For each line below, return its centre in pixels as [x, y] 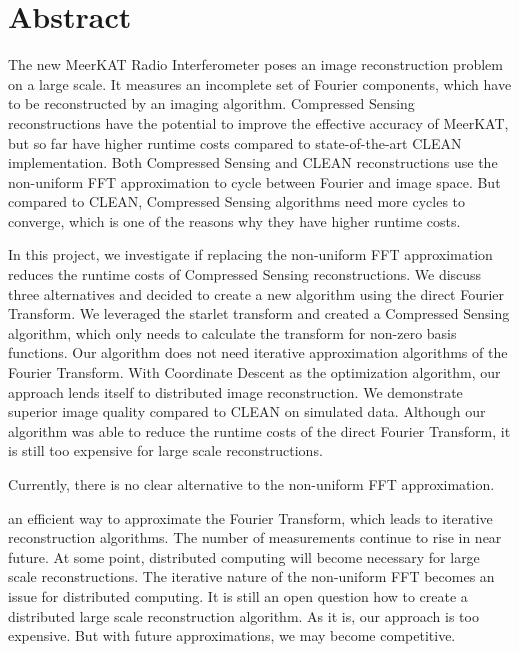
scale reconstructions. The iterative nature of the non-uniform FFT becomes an [251, 576]
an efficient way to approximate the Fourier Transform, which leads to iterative [250, 517]
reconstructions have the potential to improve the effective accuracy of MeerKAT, [258, 122]
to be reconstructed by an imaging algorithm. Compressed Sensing [211, 103]
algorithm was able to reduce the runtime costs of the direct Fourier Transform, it [259, 430]
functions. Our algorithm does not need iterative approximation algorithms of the [258, 352]
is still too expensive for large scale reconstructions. [165, 450]
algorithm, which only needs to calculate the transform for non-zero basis [232, 332]
